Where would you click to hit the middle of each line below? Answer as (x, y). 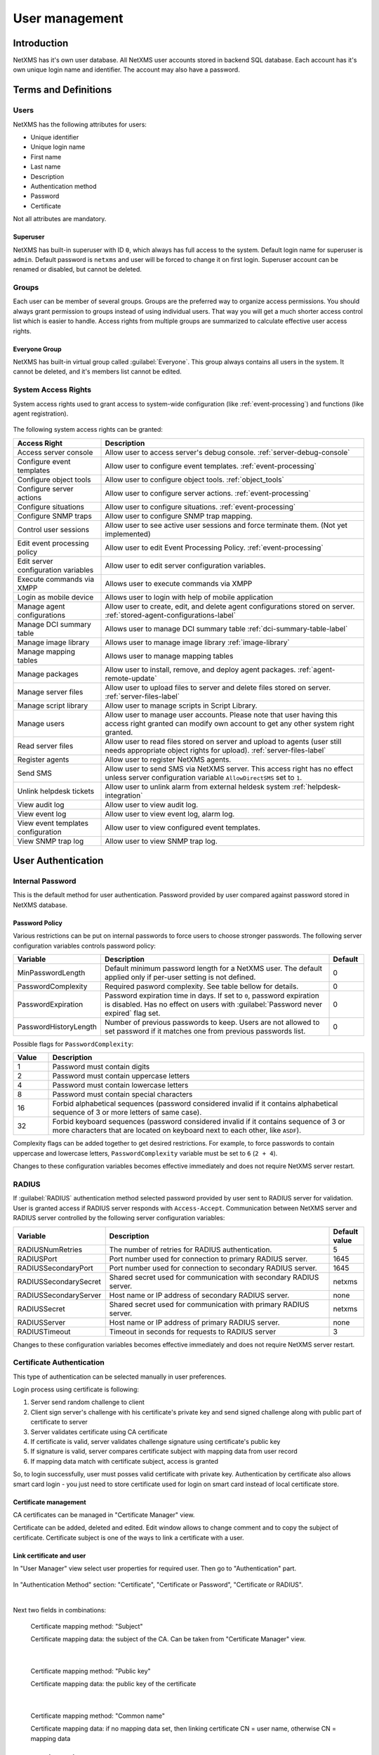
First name (46, 157)
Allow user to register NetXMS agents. (168, 760)
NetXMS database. (40, 905)
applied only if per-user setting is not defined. (180, 977)
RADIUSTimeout (44, 1332)
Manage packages (48, 674)
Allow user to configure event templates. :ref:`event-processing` (211, 465)
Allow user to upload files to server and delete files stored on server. (218, 687)
